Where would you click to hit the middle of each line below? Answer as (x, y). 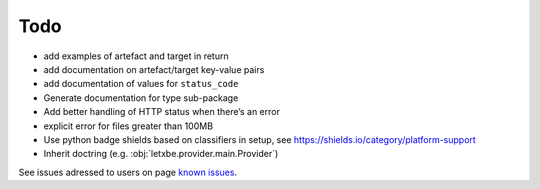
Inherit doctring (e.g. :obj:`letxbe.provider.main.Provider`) (161, 154)
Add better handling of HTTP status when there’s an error (161, 112)
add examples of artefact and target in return (136, 56)
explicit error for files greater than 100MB (128, 126)
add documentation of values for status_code (141, 84)
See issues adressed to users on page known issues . (128, 172)
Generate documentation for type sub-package (141, 97)
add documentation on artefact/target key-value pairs (154, 69)
